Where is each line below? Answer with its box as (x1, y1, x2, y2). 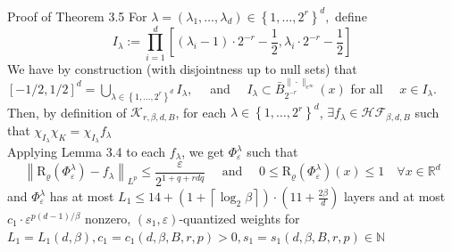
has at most (49, 187, 114, 205)
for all (350, 78, 383, 97)
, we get (181, 142, 224, 160)
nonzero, (84, 209, 131, 227)
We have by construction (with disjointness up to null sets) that (7, 59, 357, 77)
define (335, 6, 367, 25)
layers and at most (343, 187, 446, 205)
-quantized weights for (179, 209, 300, 227)
